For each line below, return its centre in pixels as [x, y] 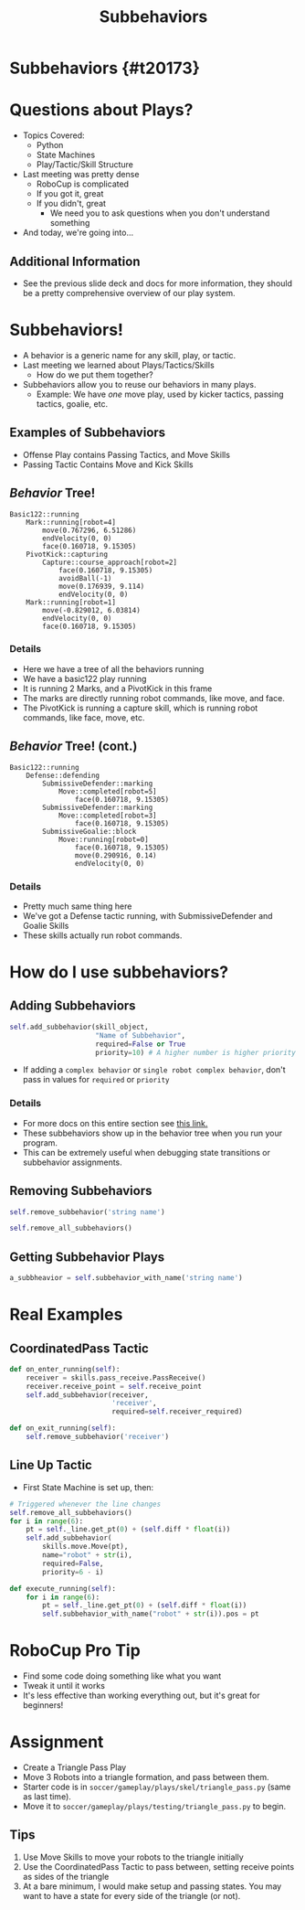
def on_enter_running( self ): [65, 1369]
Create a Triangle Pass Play [74, 1767]
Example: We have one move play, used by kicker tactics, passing [160, 394]
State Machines [66, 155]
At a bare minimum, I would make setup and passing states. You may [152, 1886]
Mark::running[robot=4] [71, 522]
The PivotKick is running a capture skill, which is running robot [140, 708]
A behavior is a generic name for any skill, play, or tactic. [129, 355]
